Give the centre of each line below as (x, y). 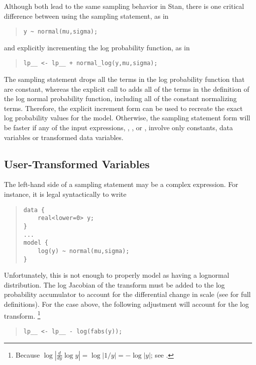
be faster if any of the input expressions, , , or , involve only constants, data (118, 128)
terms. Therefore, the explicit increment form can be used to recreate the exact (123, 108)
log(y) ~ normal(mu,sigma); (83, 251)
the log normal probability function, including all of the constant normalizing (120, 98)
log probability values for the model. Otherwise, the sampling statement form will (127, 118)
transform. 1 (22, 315)
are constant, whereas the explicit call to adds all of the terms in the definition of (127, 89)
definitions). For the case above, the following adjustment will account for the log (127, 304)
